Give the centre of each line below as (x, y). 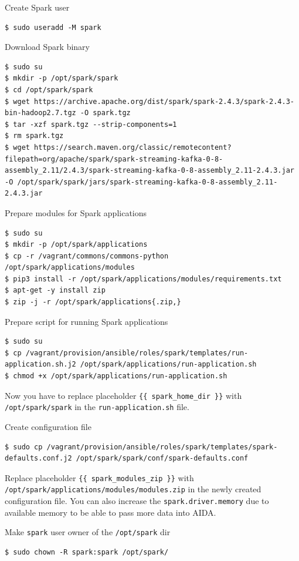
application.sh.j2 (40, 365)
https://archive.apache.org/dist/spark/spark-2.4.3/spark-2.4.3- (164, 101)
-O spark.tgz (105, 113)
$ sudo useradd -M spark (53, 27)
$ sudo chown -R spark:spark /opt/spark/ (87, 552)
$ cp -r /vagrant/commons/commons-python (87, 256)
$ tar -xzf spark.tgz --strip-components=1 (91, 124)
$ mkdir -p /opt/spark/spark (62, 78)
